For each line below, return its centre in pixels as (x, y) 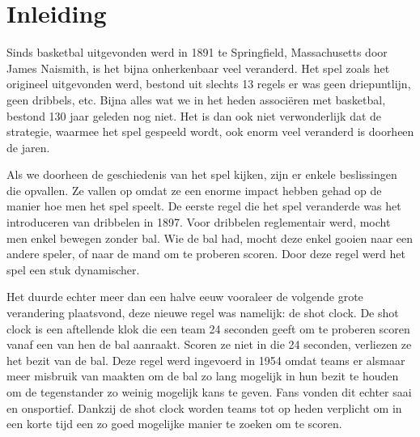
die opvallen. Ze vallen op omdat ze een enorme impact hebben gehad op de (194, 190)
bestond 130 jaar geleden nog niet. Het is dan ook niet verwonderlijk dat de (194, 115)
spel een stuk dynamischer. (73, 269)
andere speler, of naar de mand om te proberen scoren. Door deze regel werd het (206, 254)
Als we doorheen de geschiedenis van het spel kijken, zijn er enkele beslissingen (202, 174)
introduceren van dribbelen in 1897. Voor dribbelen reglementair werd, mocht (199, 222)
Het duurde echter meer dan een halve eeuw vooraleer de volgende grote (185, 297)
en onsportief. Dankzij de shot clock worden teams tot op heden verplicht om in (204, 407)
